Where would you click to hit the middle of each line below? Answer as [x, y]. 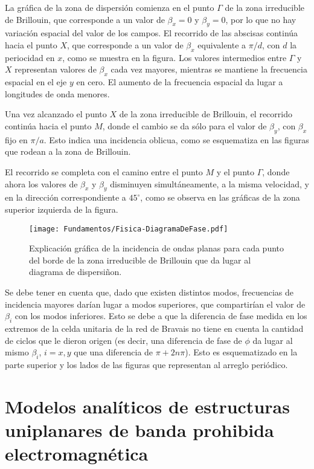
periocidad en [30, 57]
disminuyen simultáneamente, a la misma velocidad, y [210, 183]
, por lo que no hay [261, 19]
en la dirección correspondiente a [66, 197]
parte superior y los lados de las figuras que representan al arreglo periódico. [146, 364]
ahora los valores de [41, 183]
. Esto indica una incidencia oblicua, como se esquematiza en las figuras [176, 139]
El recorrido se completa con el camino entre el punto [104, 171]
